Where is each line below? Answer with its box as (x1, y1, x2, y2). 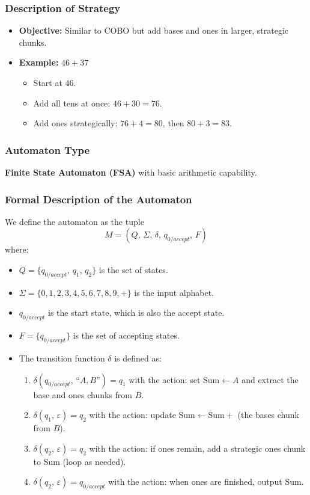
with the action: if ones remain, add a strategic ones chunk (89, 441, 306, 454)
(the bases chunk (237, 408, 299, 421)
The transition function (19, 351, 105, 364)
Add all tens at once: (33, 96, 111, 109)
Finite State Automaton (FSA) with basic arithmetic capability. (5, 166, 257, 178)
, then (162, 117, 184, 129)
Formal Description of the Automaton (5, 191, 192, 206)
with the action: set (129, 373, 201, 386)
